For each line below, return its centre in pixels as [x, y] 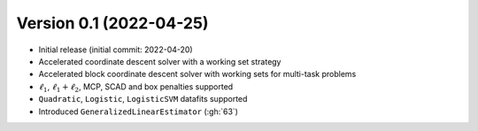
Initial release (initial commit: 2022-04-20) [116, 50]
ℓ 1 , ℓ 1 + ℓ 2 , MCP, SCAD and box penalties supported [136, 87]
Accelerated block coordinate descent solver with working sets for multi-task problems [197, 74]
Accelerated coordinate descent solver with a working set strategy [160, 61]
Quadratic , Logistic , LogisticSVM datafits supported [143, 99]
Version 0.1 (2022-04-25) [112, 23]
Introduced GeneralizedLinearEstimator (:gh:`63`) [139, 112]
